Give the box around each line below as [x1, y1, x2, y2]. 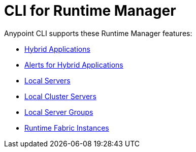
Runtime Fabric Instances [24, 123, 109, 132]
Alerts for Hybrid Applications [24, 60, 123, 69]
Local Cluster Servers [24, 92, 96, 101]
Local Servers [24, 76, 71, 85]
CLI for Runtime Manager [4, 2, 176, 19]
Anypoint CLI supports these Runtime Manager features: [4, 28, 192, 38]
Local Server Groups [24, 107, 93, 116]
